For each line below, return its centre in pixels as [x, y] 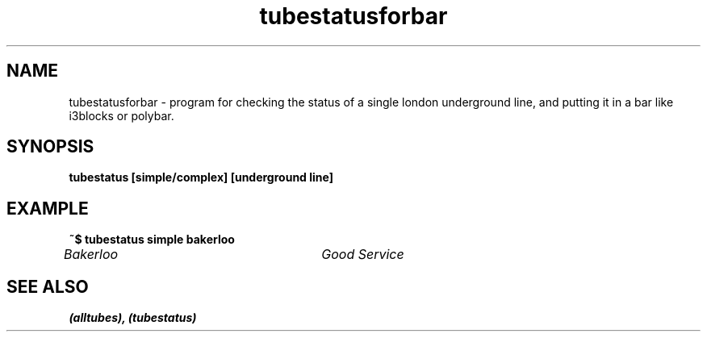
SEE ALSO [48, 286]
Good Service [363, 255]
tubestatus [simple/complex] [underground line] [201, 177]
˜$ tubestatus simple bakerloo [152, 240]
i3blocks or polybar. [121, 115]
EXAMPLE [48, 208]
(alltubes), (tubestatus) [133, 318]
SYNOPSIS [50, 147]
